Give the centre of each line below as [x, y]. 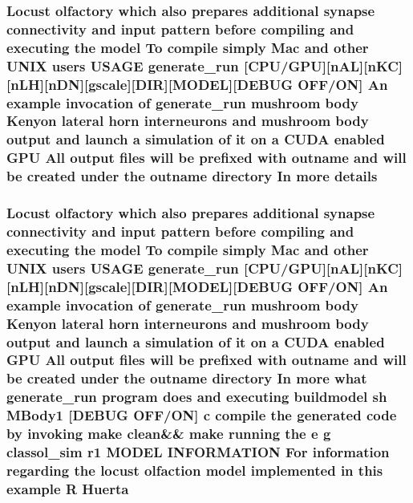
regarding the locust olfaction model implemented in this [195, 470]
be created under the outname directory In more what [187, 378]
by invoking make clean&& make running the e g [169, 434]
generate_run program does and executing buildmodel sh [197, 397]
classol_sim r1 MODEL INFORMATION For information [198, 452]
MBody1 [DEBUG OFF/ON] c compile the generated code [202, 415]
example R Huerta [68, 488]
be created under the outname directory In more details [192, 176]
